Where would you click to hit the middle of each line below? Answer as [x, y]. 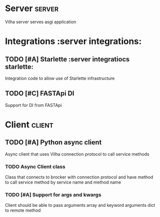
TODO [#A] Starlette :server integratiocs [67, 59]
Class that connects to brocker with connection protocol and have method [79, 177]
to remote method [23, 210]
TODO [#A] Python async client [53, 142]
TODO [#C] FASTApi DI [40, 94]
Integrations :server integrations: [73, 41]
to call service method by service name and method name [63, 182]
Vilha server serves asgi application [41, 22]
